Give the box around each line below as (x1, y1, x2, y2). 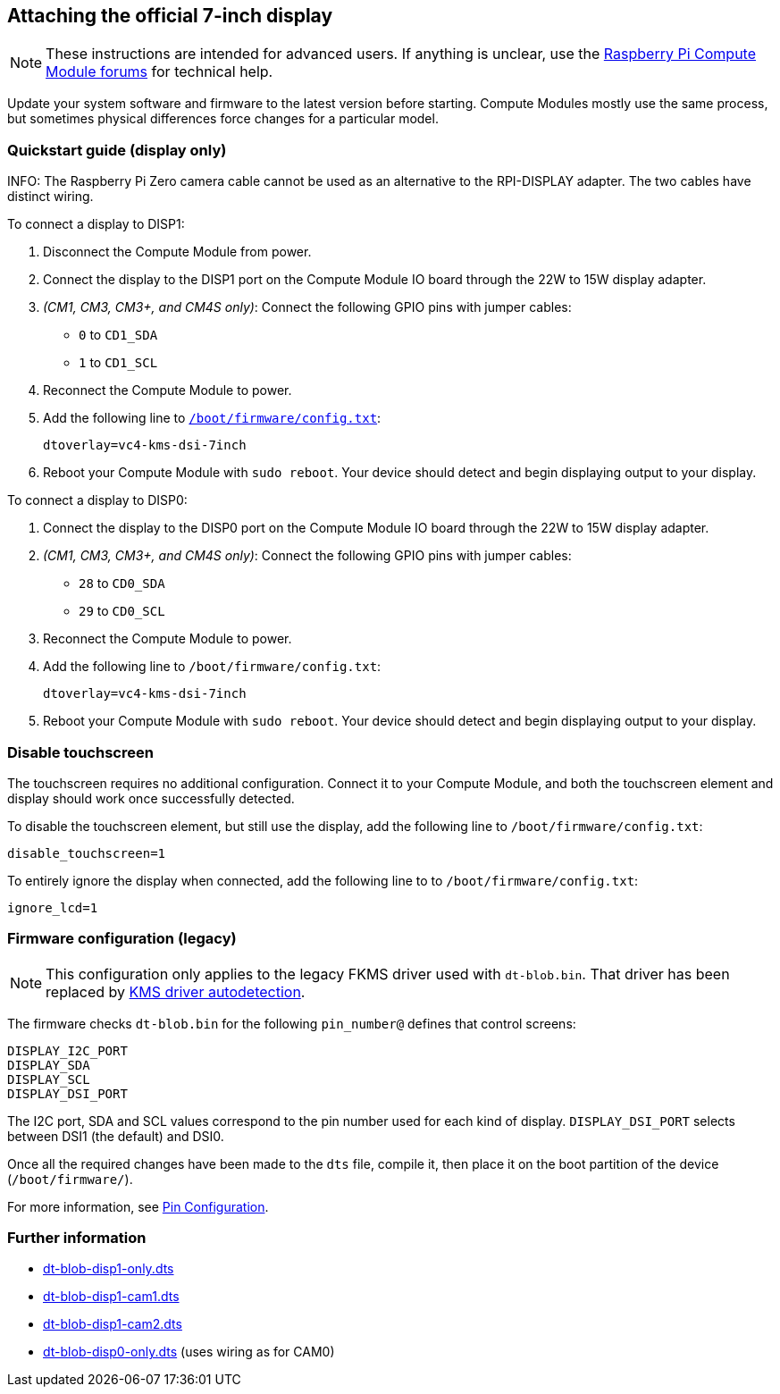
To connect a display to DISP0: (7, 492, 188, 508)
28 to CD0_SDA (79, 575, 165, 592)
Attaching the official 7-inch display (7, 4, 333, 27)
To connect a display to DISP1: (7, 216, 185, 232)
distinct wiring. (7, 189, 94, 205)
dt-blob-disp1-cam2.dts (43, 1316, 182, 1332)
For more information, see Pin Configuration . (7, 1198, 269, 1214)
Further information (7, 1229, 147, 1247)
